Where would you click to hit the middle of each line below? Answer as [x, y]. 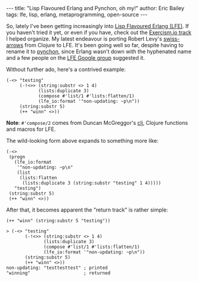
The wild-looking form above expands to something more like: [83, 141]
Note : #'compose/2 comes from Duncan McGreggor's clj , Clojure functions [97, 123]
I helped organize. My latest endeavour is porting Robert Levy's [84, 39]
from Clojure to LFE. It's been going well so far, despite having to [104, 45]
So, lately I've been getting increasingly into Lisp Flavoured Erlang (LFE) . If [98, 26]
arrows [15, 45]
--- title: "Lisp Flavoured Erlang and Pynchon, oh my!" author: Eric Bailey [95, 8]
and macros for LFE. [31, 129]
